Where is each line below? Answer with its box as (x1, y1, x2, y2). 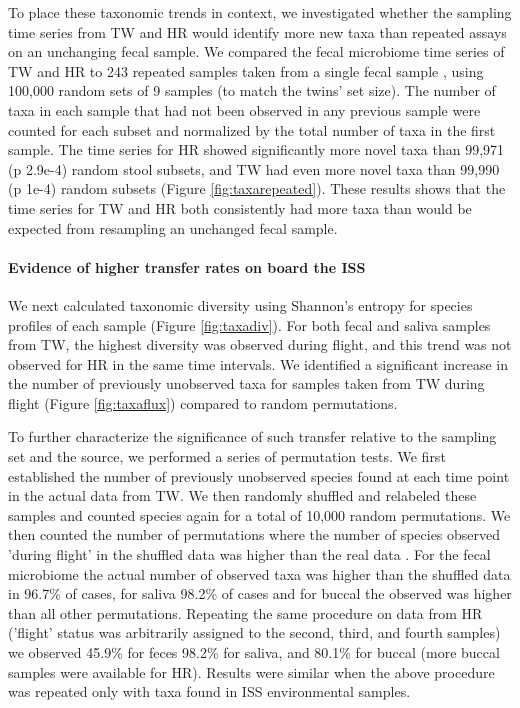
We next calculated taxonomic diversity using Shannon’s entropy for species (8, 294, 473, 315)
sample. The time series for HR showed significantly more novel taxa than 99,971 (8, 139, 505, 160)
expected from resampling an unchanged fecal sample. (8, 217, 338, 238)
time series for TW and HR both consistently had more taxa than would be (8, 197, 472, 218)
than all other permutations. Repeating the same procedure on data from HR (8, 602, 483, 623)
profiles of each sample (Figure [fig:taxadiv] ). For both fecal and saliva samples (8, 314, 491, 335)
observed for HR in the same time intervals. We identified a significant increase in (8, 353, 509, 374)
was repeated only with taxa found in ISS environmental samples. (8, 681, 411, 702)
